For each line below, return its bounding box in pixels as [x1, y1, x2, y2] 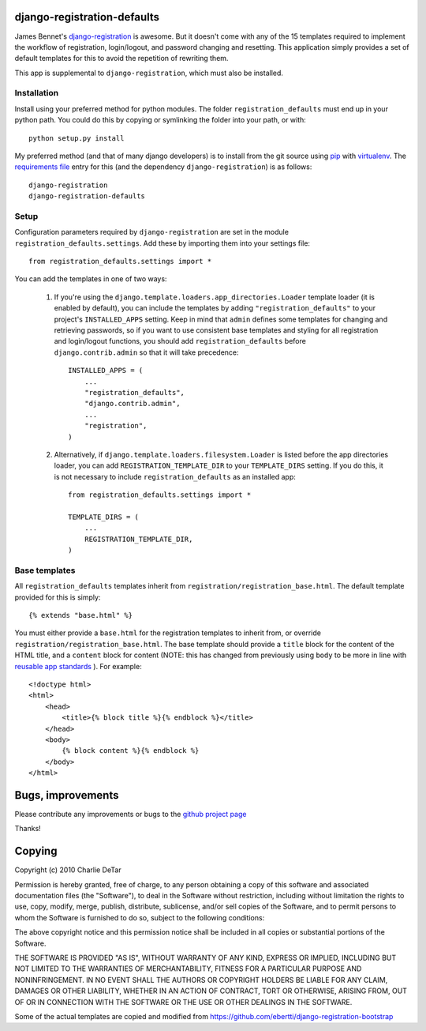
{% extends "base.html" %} [28, 611, 133, 619]
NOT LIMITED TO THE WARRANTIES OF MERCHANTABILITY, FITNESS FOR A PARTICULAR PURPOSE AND [14, 964, 362, 973]
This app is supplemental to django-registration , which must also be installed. [14, 68, 284, 77]
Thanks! [14, 824, 41, 833]
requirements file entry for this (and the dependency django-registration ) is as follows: [14, 162, 312, 171]
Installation [14, 88, 59, 99]
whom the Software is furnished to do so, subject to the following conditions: [14, 912, 265, 922]
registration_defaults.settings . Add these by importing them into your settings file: [14, 238, 311, 248]
